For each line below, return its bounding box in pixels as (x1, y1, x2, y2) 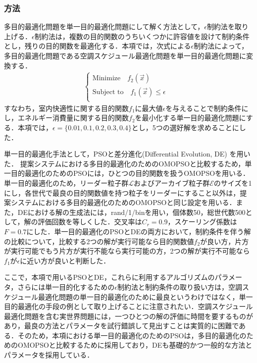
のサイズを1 (213, 177, 252, 188)
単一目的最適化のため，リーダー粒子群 (4, 177, 129, 188)
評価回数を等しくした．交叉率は (38, 216, 142, 227)
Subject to (92, 88, 124, 96)
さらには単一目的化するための (17, 281, 115, 292)
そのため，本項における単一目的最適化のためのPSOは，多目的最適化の (17, 330, 247, 340)
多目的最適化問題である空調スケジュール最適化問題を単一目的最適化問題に (4, 51, 246, 60)
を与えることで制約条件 (165, 103, 242, 113)
